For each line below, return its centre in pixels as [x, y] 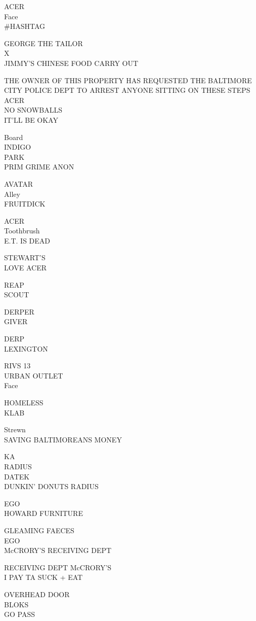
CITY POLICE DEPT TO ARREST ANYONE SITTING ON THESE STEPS [127, 90]
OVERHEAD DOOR [37, 594]
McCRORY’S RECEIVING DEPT [58, 550]
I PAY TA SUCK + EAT [44, 577]
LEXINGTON [26, 348]
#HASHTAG [25, 26]
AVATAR [18, 183]
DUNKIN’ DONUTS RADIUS [51, 486]
